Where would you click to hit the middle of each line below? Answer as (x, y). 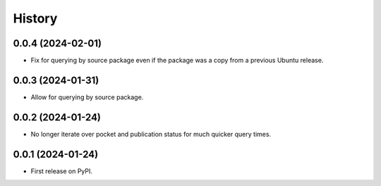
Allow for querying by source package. (87, 97)
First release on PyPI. (62, 171)
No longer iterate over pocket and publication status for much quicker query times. (151, 134)
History (35, 18)
